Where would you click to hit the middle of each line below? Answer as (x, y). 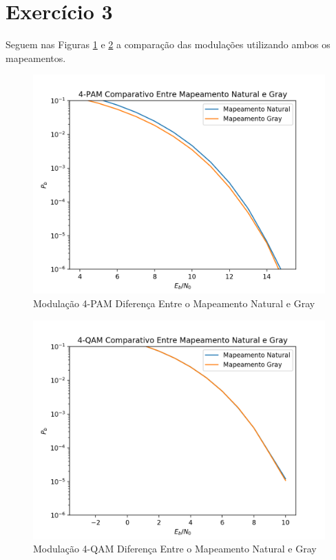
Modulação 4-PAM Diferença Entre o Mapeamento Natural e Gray (174, 303)
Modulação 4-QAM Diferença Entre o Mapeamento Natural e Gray (175, 549)
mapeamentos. (36, 58)
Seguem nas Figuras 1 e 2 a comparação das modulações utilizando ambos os (168, 44)
